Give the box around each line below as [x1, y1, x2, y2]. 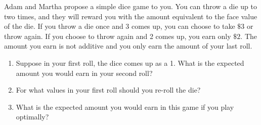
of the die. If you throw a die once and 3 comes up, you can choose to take [4, 21, 235, 31]
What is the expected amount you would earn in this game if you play [16, 101, 234, 112]
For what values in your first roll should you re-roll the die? [16, 85, 201, 95]
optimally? [16, 111, 49, 122]
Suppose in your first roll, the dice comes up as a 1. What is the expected [16, 57, 244, 68]
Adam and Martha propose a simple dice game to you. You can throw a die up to [4, 1, 257, 11]
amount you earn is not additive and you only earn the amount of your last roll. [4, 40, 252, 51]
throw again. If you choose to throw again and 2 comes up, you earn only [4, 30, 231, 41]
